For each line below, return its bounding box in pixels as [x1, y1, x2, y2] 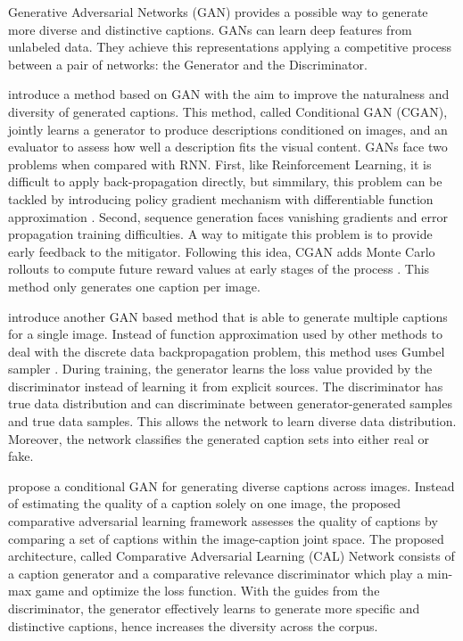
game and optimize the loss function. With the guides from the [35, 581, 380, 600]
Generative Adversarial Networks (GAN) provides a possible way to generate [8, 3, 428, 21]
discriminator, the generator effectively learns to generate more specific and [8, 599, 420, 617]
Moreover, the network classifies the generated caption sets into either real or [8, 429, 429, 448]
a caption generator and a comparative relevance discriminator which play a [8, 563, 424, 582]
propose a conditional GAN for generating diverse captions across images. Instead [8, 476, 455, 495]
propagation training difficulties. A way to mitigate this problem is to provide [8, 225, 433, 243]
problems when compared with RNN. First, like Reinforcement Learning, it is [8, 154, 432, 173]
